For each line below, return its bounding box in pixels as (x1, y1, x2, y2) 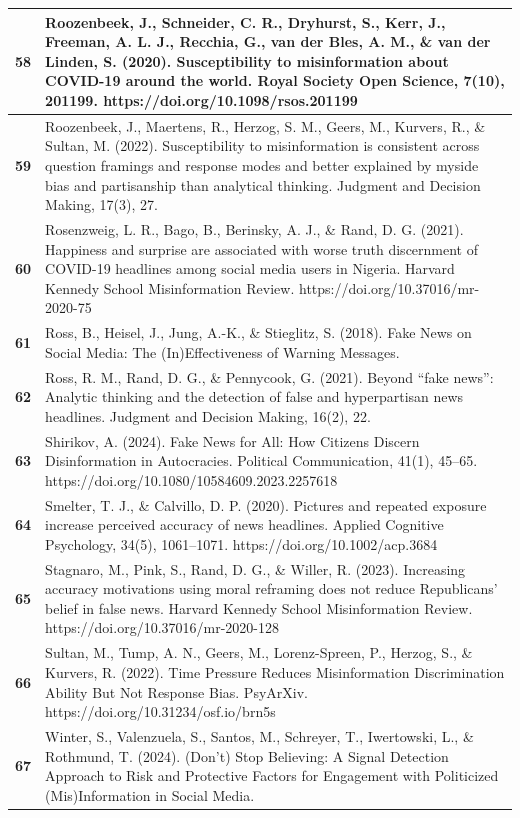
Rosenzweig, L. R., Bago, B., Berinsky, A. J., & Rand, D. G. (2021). (45, 218, 464, 239)
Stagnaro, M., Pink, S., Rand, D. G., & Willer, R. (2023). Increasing (45, 558, 466, 579)
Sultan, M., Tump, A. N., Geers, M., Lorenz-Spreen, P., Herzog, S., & (45, 642, 473, 663)
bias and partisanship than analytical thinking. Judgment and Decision (45, 174, 481, 195)
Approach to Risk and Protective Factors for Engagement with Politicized (45, 765, 499, 786)
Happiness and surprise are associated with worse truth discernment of (45, 238, 479, 259)
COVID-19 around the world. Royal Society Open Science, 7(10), (45, 70, 505, 91)
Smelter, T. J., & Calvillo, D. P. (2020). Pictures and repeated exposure (45, 494, 487, 515)
